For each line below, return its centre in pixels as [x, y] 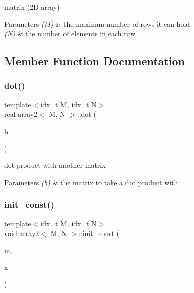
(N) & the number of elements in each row [70, 34]
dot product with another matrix [55, 165]
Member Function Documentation [95, 61]
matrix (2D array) [32, 7]
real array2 [21, 114]
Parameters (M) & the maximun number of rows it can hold [97, 23]
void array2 [22, 233]
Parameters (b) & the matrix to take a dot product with [91, 182]
